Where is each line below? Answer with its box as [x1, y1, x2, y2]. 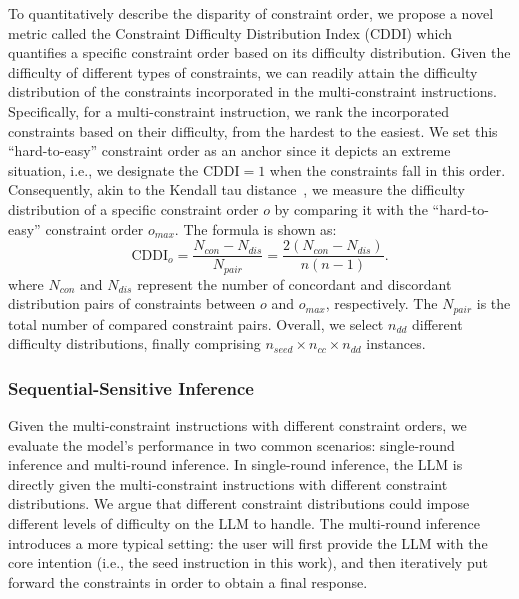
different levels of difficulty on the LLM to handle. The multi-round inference [8, 513, 480, 534]
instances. [366, 333, 426, 354]
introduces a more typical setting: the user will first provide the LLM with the [8, 532, 488, 553]
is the [476, 293, 511, 314]
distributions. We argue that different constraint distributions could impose [8, 493, 470, 514]
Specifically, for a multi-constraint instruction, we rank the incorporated [8, 100, 450, 121]
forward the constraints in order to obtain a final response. [8, 571, 368, 592]
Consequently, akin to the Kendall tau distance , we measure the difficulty [8, 179, 465, 200]
